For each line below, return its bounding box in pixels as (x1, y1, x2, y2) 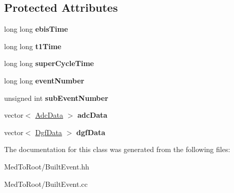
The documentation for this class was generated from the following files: (4, 144, 230, 155)
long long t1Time (4, 40, 62, 51)
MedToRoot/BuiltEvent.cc (4, 178, 88, 189)
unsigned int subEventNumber (4, 92, 108, 103)
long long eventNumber (4, 75, 85, 85)
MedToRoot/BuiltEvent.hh (4, 161, 89, 171)
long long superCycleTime (4, 58, 94, 69)
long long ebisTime (4, 24, 68, 34)
